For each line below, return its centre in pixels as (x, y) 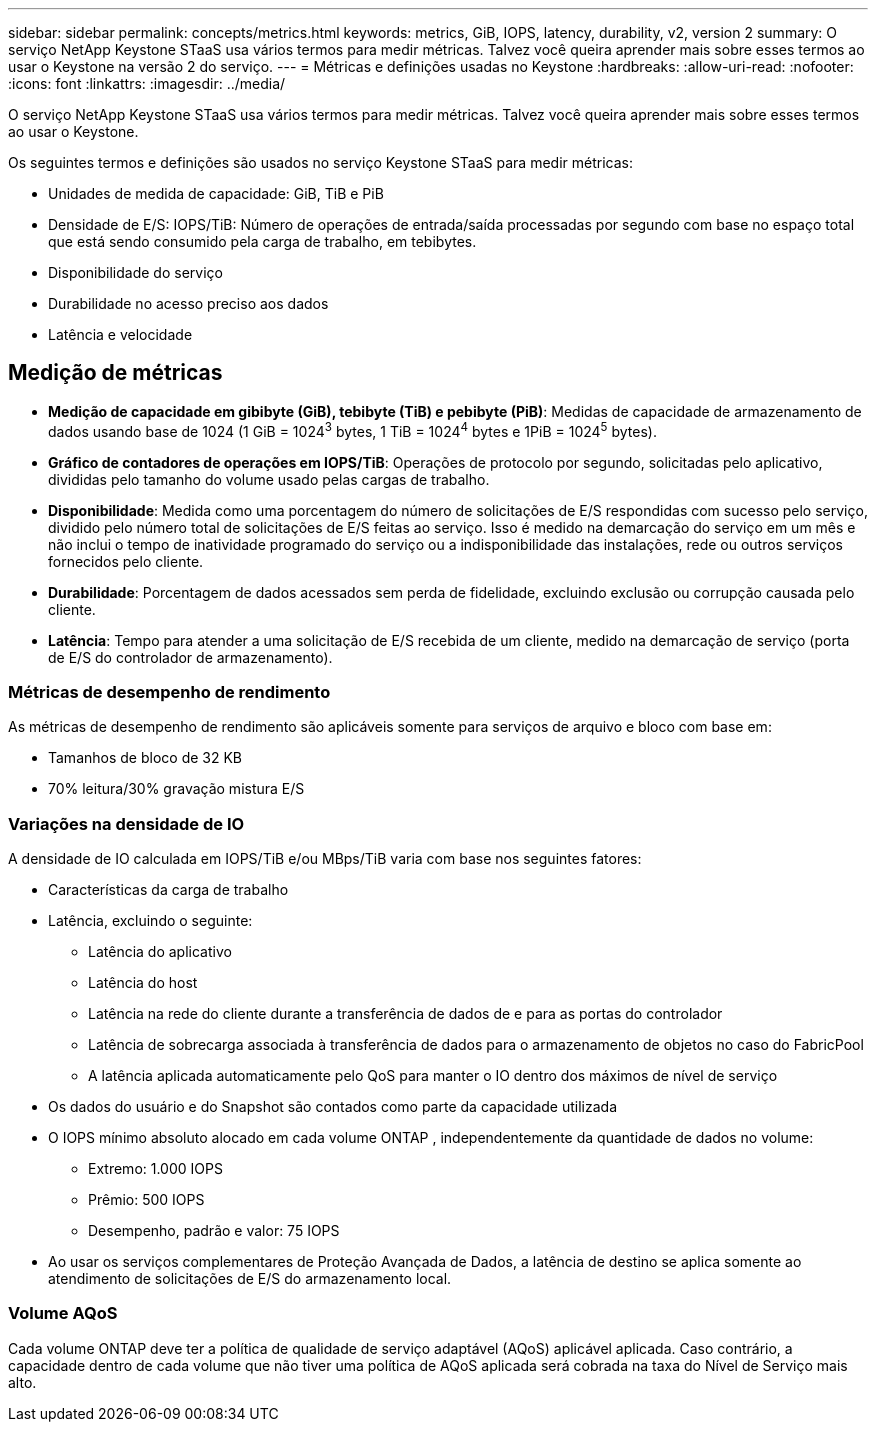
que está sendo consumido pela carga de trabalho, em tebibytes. (262, 241)
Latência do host (143, 982)
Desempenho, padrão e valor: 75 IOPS (214, 1230)
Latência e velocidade (120, 334)
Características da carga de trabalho (168, 889)
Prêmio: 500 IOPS (146, 1199)
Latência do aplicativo (160, 951)
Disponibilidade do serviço (135, 272)
